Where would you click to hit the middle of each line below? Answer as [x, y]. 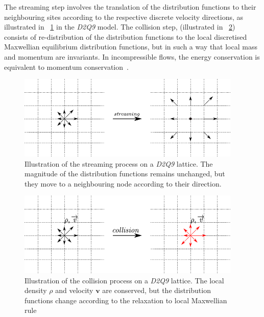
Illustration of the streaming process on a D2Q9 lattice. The [119, 163]
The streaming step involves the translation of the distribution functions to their [130, 7]
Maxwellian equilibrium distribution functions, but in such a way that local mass [131, 47]
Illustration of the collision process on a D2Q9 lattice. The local [124, 280]
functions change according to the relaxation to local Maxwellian [126, 300]
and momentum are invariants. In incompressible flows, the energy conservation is [132, 56]
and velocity [74, 290]
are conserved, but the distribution [157, 290]
